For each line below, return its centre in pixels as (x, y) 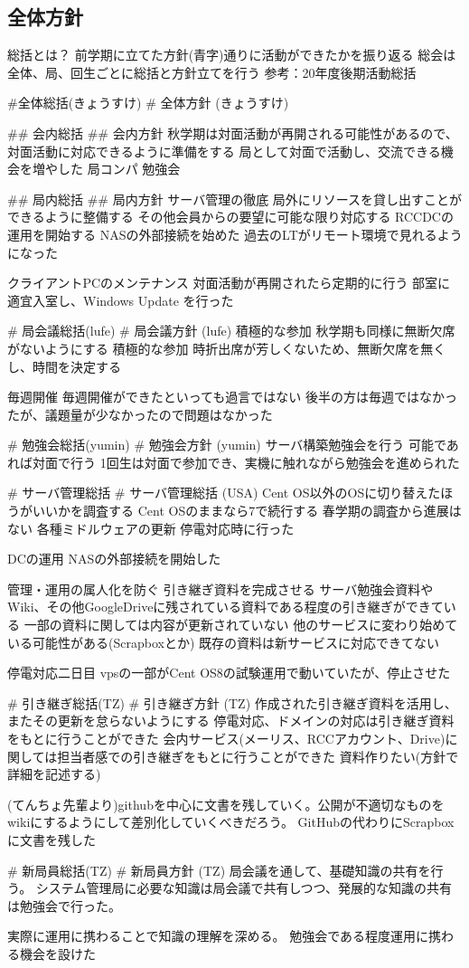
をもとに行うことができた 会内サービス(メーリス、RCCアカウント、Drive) (226, 739)
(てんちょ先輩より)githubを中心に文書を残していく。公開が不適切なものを (226, 804)
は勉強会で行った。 (64, 905)
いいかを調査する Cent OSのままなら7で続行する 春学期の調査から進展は (247, 511)
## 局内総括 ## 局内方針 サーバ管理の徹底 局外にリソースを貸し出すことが (235, 199)
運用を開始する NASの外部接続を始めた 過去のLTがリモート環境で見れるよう (235, 234)
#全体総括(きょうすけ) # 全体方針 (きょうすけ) (148, 103)
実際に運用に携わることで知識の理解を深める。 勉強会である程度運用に (218, 936)
